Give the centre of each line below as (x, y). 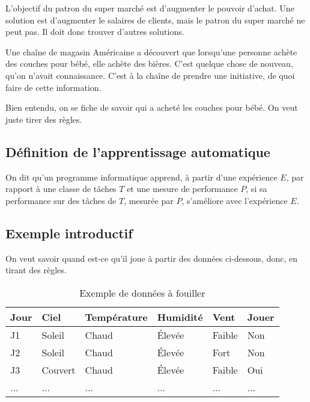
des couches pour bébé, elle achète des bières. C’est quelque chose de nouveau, (149, 63)
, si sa (257, 189)
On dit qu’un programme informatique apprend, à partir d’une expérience (141, 177)
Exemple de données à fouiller (142, 292)
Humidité (180, 317)
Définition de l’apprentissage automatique (138, 151)
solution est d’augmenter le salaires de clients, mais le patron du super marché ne (155, 20)
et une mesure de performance (182, 189)
